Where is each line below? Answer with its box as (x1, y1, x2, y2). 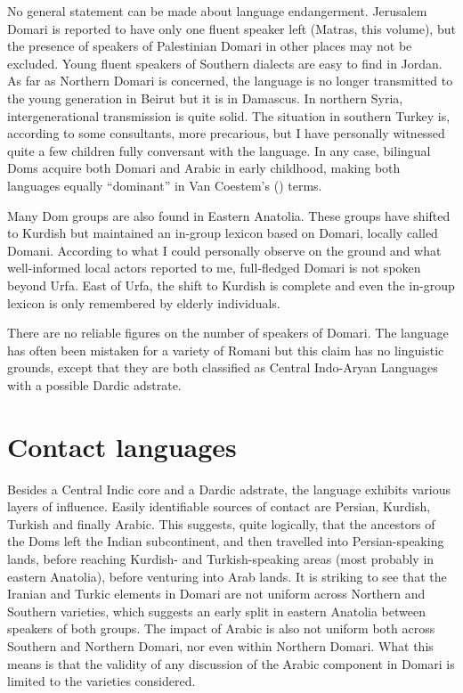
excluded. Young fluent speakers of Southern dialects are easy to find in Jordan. (7, 53, 443, 72)
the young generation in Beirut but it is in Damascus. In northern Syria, (7, 88, 403, 107)
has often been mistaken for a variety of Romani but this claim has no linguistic (7, 340, 444, 359)
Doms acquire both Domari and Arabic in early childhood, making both (7, 159, 401, 177)
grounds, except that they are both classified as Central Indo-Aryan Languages (7, 358, 438, 377)
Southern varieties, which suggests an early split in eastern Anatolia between (7, 601, 426, 620)
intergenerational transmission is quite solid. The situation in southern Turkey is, (7, 106, 451, 125)
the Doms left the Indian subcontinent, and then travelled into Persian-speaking (7, 532, 444, 550)
